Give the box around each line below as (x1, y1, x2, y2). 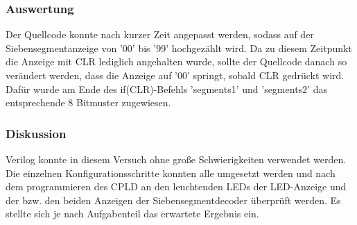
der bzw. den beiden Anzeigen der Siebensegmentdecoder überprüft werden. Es (6, 192, 341, 207)
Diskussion (6, 124, 67, 142)
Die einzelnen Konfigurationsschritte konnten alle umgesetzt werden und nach (6, 165, 336, 180)
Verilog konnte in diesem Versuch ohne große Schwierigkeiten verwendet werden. (6, 152, 347, 166)
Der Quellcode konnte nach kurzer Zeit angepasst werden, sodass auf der (6, 27, 314, 42)
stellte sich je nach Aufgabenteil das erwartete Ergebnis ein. (6, 206, 259, 221)
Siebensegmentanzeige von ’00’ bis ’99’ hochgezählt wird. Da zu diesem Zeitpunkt (6, 40, 352, 55)
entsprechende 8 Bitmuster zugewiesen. (6, 95, 171, 110)
